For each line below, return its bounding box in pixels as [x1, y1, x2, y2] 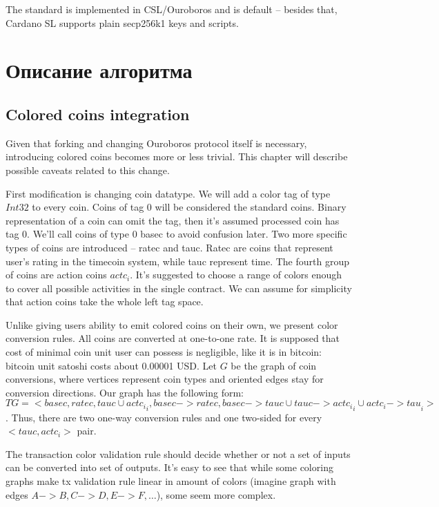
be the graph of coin [231, 358, 317, 372]
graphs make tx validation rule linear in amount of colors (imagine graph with [6, 474, 336, 488]
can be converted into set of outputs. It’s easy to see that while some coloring [6, 460, 333, 475]
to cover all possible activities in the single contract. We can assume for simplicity [6, 280, 352, 295]
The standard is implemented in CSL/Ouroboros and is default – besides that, [6, 2, 338, 16]
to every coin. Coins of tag [32, 200, 144, 214]
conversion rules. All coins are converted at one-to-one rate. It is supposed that [6, 331, 340, 345]
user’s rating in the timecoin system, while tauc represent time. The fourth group [6, 254, 349, 268]
